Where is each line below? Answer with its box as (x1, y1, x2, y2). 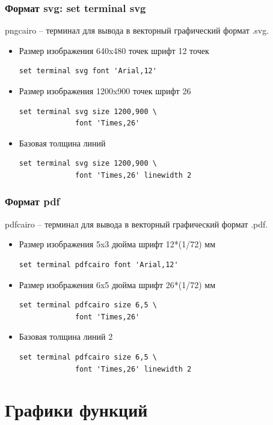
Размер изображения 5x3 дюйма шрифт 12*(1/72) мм (19, 238, 216, 250)
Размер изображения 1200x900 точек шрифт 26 (19, 85, 191, 97)
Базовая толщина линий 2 (19, 330, 113, 343)
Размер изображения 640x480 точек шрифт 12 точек (19, 44, 209, 56)
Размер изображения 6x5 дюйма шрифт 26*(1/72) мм (19, 278, 216, 291)
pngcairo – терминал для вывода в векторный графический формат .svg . (5, 24, 269, 37)
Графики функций (5, 397, 148, 422)
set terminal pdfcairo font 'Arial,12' (19, 260, 179, 269)
